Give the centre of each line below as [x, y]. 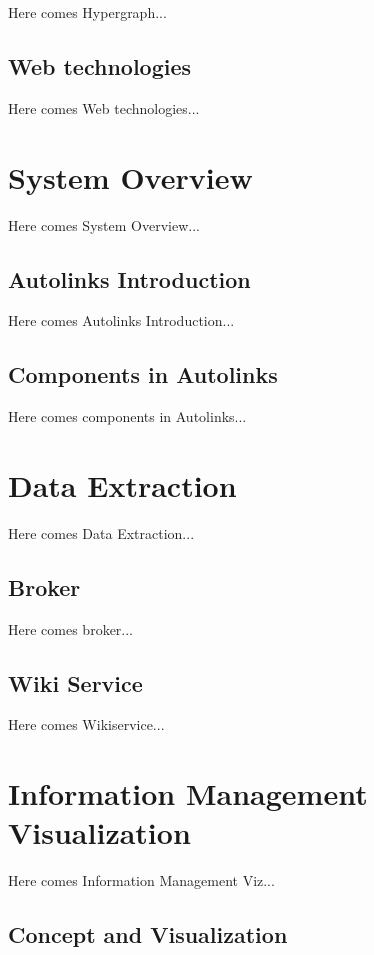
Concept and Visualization [148, 934]
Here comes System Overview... [104, 224]
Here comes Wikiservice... [86, 724]
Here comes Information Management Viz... [141, 880]
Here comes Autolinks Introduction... [121, 320]
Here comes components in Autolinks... [127, 416]
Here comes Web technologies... [104, 107]
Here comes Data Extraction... [101, 532]
